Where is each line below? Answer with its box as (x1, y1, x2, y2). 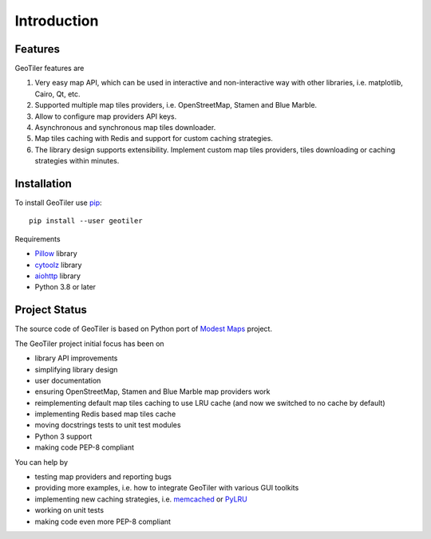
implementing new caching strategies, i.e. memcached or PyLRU (34, 494, 247, 504)
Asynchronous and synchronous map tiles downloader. (34, 123, 216, 132)
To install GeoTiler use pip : (14, 198, 103, 207)
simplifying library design (34, 364, 118, 374)
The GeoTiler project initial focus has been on (14, 339, 164, 348)
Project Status (14, 303, 88, 317)
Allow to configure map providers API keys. (34, 112, 177, 121)
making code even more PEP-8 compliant (34, 517, 172, 526)
